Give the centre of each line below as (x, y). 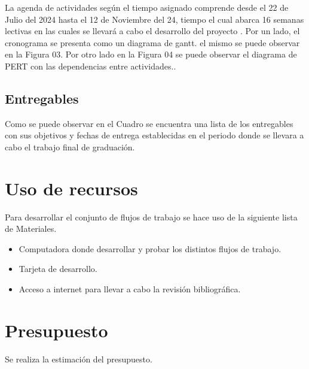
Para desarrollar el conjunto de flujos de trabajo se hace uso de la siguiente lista (151, 217)
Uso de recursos (71, 188)
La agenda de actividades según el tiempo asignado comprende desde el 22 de (147, 7)
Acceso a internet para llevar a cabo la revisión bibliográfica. (130, 289)
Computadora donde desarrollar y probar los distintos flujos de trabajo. (150, 248)
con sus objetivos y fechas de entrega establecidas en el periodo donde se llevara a (154, 135)
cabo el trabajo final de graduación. (70, 146)
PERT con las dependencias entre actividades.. (91, 66)
